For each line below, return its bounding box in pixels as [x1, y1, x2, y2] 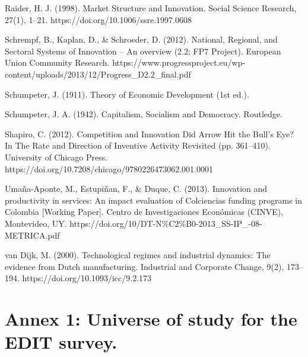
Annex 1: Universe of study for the [5, 307, 297, 331]
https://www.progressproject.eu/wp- [112, 56, 246, 69]
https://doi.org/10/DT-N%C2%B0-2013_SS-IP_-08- [69, 217, 262, 229]
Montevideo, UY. [5, 217, 67, 229]
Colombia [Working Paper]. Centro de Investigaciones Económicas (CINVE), [5, 205, 284, 218]
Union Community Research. [5, 56, 110, 69]
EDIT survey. [5, 330, 118, 354]
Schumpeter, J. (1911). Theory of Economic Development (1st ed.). [5, 88, 249, 100]
